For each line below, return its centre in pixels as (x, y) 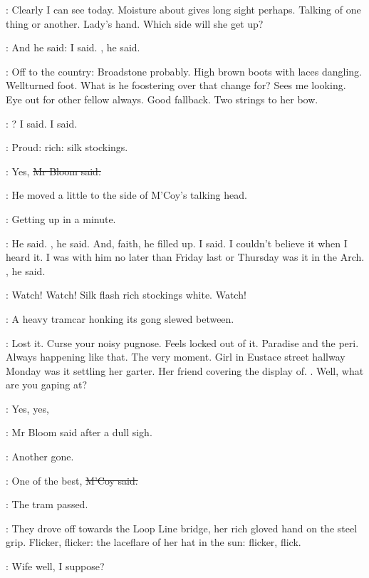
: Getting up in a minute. (61, 218)
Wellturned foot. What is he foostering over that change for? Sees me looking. (176, 85)
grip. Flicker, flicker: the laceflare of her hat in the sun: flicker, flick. (154, 542)
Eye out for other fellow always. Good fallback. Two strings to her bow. (162, 99)
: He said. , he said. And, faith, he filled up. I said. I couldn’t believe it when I (177, 243)
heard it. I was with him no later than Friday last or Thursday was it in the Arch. (185, 257)
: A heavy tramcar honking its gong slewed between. (120, 318)
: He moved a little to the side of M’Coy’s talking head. (126, 195)
